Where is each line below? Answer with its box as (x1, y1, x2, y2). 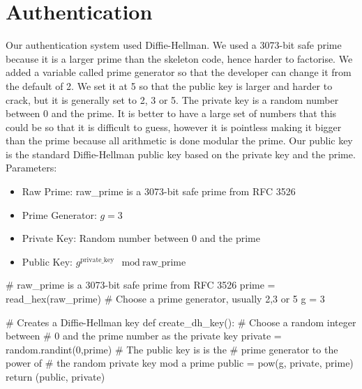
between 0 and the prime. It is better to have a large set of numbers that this (6, 106, 337, 121)
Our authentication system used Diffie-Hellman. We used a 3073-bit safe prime (6, 38, 342, 52)
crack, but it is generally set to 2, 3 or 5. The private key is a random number (6, 92, 339, 107)
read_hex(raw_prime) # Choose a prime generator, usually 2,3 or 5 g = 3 (6, 291, 325, 306)
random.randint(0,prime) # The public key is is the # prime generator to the (6, 342, 338, 356)
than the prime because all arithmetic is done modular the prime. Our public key (6, 133, 353, 148)
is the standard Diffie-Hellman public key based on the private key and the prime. (6, 146, 356, 161)
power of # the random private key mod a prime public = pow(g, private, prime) (6, 356, 354, 370)
